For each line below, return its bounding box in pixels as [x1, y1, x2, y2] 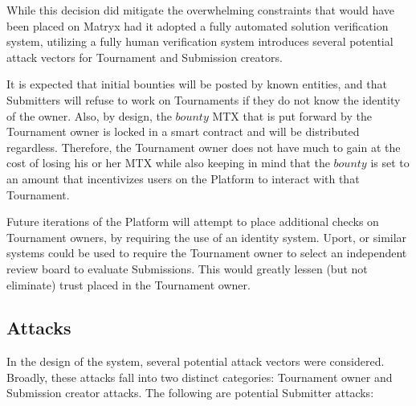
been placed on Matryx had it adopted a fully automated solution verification [6, 17, 389, 34]
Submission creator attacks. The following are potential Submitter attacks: [6, 384, 374, 401]
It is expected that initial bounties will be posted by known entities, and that [6, 76, 387, 92]
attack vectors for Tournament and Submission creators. [6, 48, 283, 65]
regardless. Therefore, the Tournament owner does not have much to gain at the [6, 138, 401, 155]
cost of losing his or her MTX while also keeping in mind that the [6, 154, 330, 171]
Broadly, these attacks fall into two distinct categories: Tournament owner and [6, 368, 393, 385]
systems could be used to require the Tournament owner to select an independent [6, 244, 407, 261]
